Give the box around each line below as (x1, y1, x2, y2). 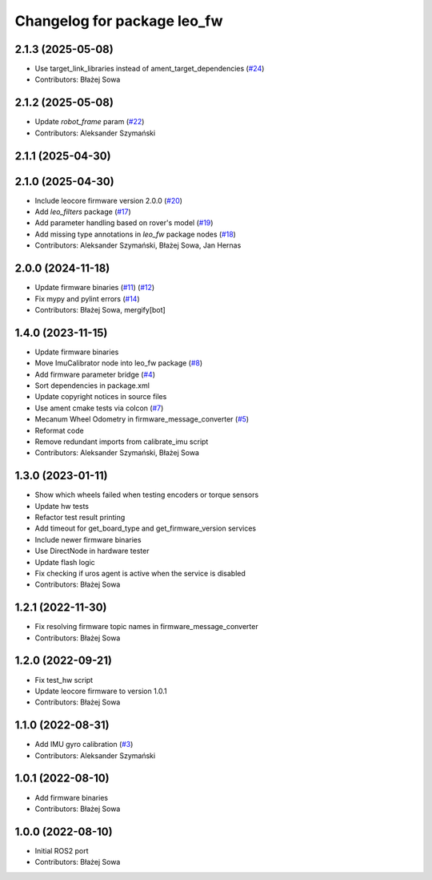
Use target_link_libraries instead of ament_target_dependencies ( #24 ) (34, 64, 265, 74)
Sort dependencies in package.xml (34, 381, 150, 390)
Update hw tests (34, 501, 90, 511)
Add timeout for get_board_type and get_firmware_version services (34, 523, 256, 533)
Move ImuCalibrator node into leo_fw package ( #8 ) (34, 358, 203, 368)
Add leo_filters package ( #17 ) (34, 207, 131, 216)
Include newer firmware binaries (34, 535, 142, 544)
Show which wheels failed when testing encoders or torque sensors (34, 490, 259, 500)
